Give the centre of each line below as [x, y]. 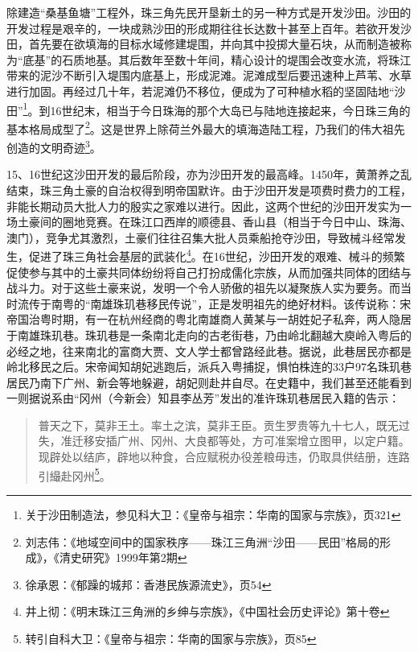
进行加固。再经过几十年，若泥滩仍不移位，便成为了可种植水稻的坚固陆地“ [201, 91]
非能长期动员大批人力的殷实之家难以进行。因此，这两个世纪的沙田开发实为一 [209, 206]
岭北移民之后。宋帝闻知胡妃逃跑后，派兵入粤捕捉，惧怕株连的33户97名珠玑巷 [209, 367]
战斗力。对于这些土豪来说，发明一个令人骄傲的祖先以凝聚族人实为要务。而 [203, 288]
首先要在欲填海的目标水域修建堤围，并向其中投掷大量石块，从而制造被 [214, 44]
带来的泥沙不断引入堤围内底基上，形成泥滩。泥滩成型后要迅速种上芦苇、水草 [209, 75]
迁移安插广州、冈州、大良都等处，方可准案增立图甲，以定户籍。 [241, 441]
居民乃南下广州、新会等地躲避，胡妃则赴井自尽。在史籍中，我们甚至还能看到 [209, 382]
